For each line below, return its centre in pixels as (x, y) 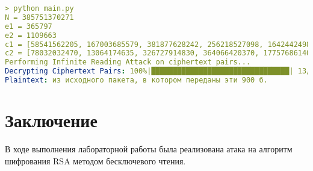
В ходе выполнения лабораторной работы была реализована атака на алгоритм (149, 149)
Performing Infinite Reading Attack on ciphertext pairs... (128, 62)
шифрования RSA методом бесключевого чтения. (95, 160)
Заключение (51, 120)
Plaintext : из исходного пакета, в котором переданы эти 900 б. (136, 80)
